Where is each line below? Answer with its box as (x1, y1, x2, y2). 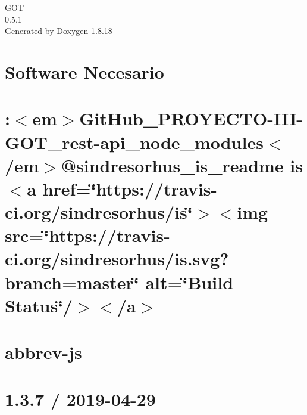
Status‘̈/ (5, 293, 73, 317)
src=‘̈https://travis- (5, 223, 170, 247)
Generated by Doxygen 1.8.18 (5, 24, 112, 37)
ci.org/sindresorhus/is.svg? (5, 246, 229, 271)
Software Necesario (5, 59, 164, 83)
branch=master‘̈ (5, 270, 139, 294)
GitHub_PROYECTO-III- (79, 106, 303, 131)
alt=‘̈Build (145, 270, 234, 294)
